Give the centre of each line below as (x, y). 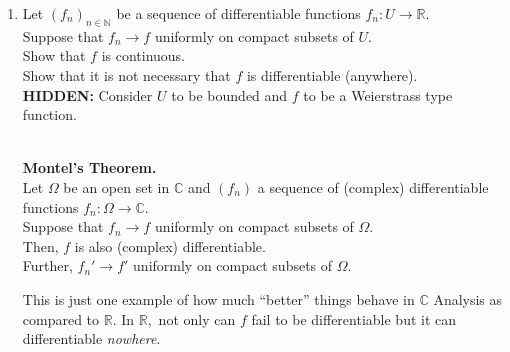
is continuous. (143, 55)
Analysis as (468, 298)
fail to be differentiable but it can (354, 318)
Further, (47, 265)
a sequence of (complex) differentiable (373, 186)
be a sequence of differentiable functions (238, 13)
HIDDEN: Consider (87, 94)
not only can (197, 318)
